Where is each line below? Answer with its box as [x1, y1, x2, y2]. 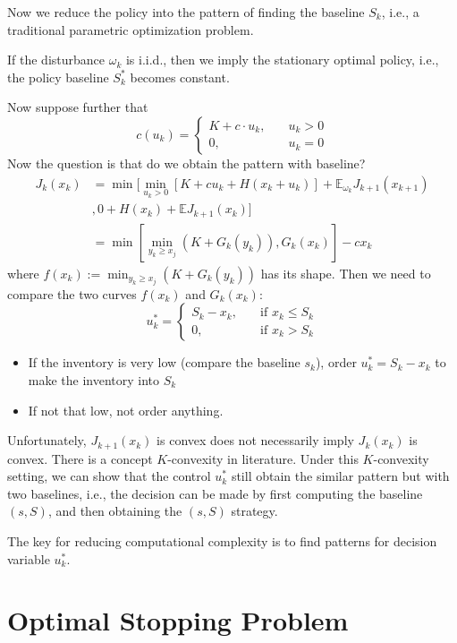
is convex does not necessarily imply [157, 431, 354, 450]
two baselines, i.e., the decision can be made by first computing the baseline [7, 484, 423, 502]
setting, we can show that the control [7, 467, 211, 485]
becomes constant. [130, 67, 230, 86]
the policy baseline [7, 67, 109, 86]
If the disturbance [7, 50, 106, 69]
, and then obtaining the [47, 502, 182, 520]
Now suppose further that [7, 98, 148, 116]
